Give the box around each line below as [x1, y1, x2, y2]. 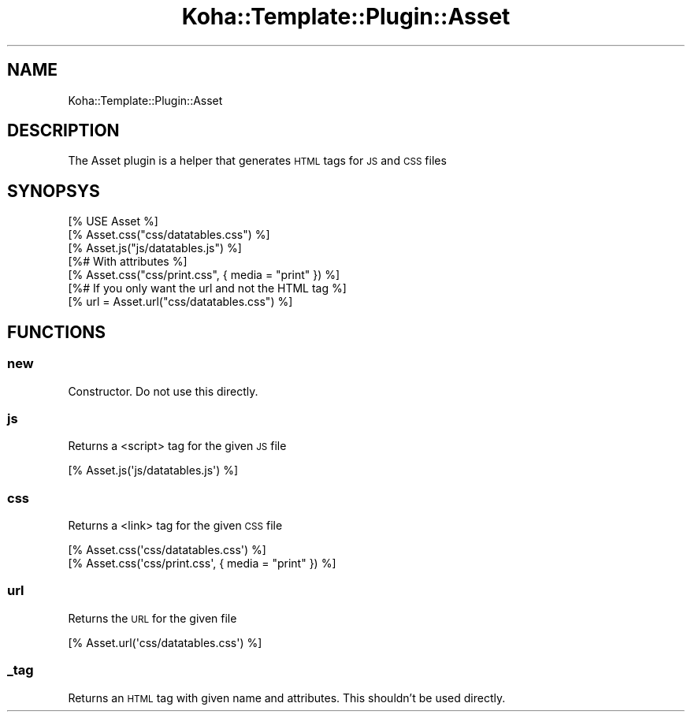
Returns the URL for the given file [68, 611, 237, 625]
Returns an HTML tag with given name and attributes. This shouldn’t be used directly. [68, 690, 506, 705]
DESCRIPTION [7, 121, 120, 141]
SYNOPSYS [7, 180, 100, 201]
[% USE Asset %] [68, 214, 158, 229]
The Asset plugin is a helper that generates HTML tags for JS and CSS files [68, 154, 447, 168]
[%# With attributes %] [68, 255, 188, 269]
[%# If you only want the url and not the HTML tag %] [68, 281, 347, 296]
